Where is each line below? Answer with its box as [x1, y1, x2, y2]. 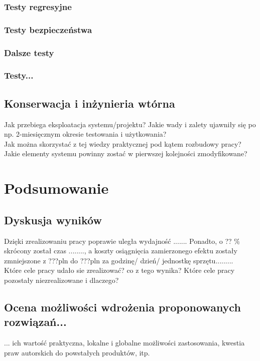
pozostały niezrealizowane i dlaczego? [4, 274, 119, 285]
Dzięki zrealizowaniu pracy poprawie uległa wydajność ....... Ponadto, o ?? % [4, 235, 240, 246]
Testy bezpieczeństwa [4, 23, 92, 36]
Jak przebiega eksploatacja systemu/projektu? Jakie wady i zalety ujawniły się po [4, 119, 256, 129]
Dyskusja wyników [4, 212, 102, 227]
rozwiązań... [4, 314, 67, 329]
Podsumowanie [4, 178, 109, 198]
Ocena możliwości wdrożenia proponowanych [4, 299, 241, 314]
